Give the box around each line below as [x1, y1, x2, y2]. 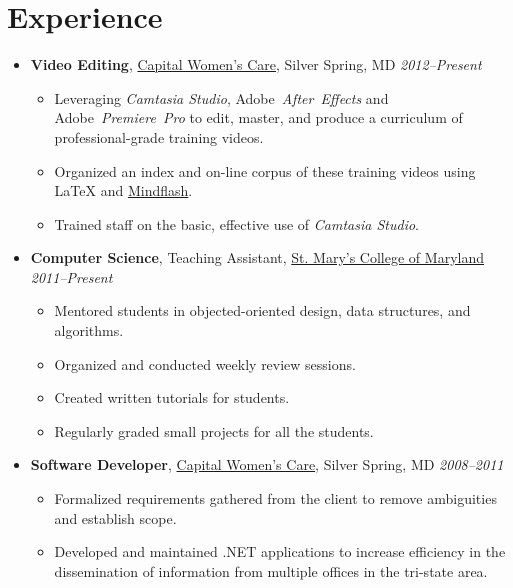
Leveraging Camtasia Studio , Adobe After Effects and [54, 87, 389, 108]
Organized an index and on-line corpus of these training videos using [54, 160, 476, 181]
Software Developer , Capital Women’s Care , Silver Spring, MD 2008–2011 [30, 454, 504, 475]
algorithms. [54, 320, 124, 341]
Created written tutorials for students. [54, 387, 290, 408]
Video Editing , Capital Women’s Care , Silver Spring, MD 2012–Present [30, 54, 482, 75]
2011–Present [30, 266, 113, 287]
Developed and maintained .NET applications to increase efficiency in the [54, 541, 506, 562]
